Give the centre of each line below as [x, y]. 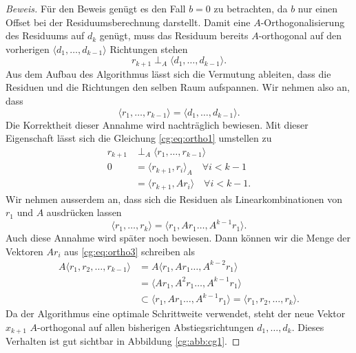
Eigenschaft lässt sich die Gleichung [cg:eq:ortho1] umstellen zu [139, 138]
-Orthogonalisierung [303, 22]
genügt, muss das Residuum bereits [174, 35]
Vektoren [24, 251]
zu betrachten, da [251, 8]
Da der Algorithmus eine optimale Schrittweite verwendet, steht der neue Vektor [176, 313]
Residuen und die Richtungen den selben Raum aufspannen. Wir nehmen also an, [178, 87]
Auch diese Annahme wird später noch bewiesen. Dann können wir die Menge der [178, 238]
